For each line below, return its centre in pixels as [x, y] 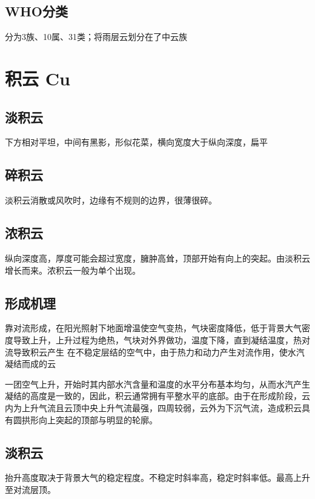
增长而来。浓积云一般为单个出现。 [73, 270]
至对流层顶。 [30, 489]
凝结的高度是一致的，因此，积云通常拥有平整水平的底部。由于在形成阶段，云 [157, 396]
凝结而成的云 [30, 364]
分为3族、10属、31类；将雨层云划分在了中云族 [96, 37]
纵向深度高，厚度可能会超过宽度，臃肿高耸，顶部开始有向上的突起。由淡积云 [157, 258]
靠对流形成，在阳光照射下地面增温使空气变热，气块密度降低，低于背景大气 [153, 328]
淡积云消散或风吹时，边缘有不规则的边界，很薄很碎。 [111, 200]
